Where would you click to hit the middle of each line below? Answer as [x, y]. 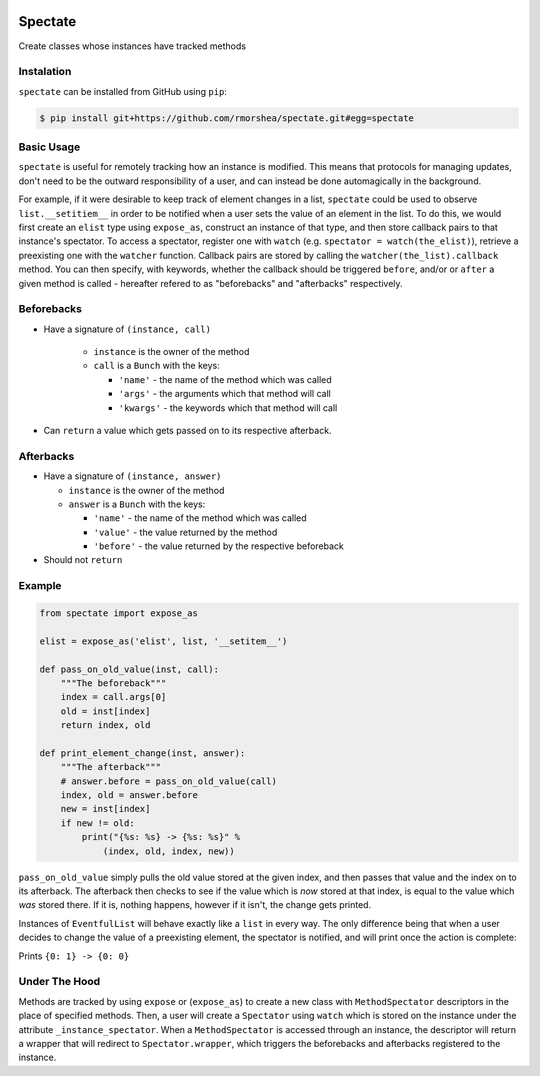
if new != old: [97, 823]
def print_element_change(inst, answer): [142, 753]
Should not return [83, 560]
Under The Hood [59, 982]
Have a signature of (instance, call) [127, 329]
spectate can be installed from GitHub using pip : [122, 91]
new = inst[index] [105, 809]
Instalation [45, 72]
